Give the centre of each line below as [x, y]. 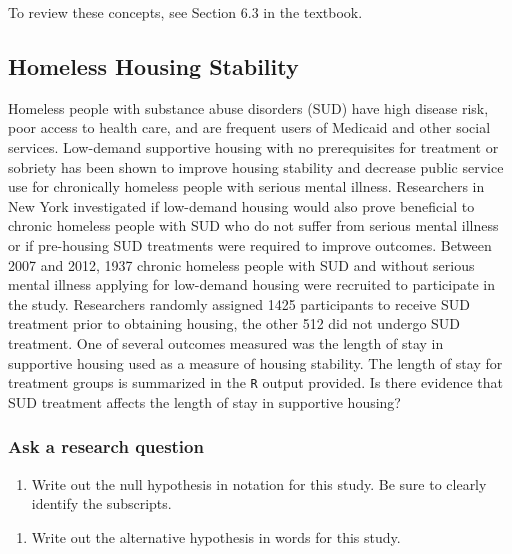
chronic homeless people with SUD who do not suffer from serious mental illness [253, 225]
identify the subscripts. [101, 503]
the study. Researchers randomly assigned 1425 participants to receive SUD [239, 303]
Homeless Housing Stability [153, 65]
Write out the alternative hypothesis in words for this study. [216, 536]
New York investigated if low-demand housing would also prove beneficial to [241, 205]
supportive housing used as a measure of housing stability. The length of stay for [255, 362]
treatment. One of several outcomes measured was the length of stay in [226, 342]
